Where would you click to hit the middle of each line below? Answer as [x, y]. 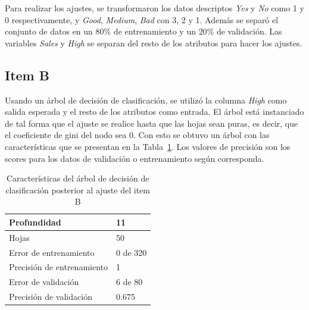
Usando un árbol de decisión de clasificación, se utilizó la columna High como [146, 100]
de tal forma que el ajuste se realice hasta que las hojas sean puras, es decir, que [152, 123]
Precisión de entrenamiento [59, 267]
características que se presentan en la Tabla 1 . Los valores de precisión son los [148, 146]
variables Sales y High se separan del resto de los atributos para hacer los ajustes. [154, 43]
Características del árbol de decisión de [78, 178]
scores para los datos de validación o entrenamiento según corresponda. [135, 158]
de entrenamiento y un [154, 31]
